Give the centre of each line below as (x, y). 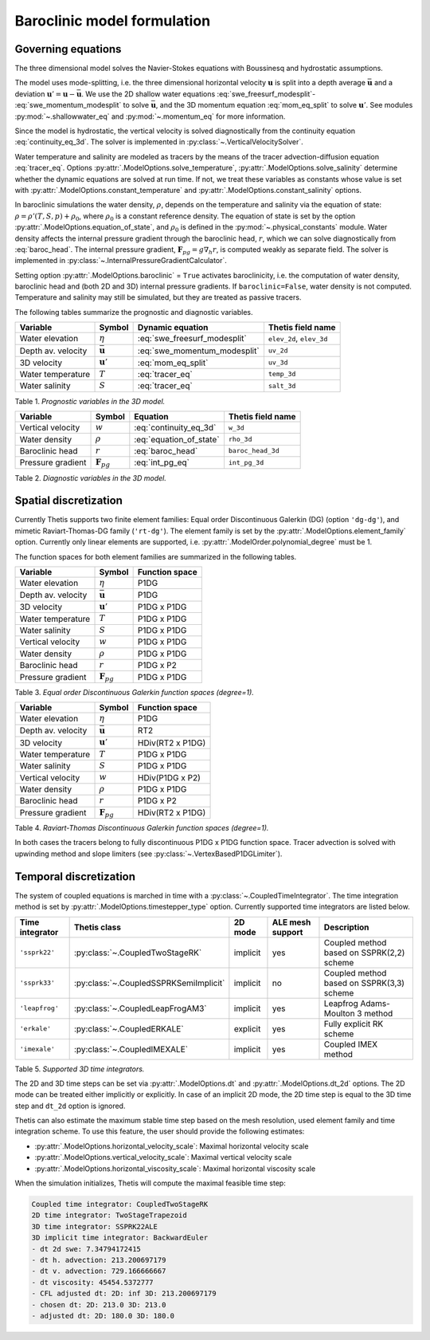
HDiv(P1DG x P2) (169, 777)
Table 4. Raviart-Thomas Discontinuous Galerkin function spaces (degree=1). (142, 828)
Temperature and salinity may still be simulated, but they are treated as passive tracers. (158, 297)
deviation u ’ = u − (45, 94)
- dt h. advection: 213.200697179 (99, 1260)
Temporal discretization (75, 876)
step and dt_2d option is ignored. (70, 1106)
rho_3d (240, 440)
